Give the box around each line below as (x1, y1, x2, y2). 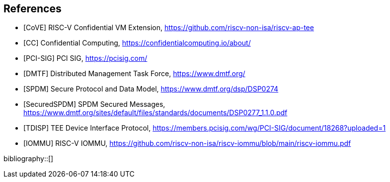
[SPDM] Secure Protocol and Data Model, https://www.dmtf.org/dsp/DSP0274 (23, 85, 279, 93)
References (3, 2, 62, 15)
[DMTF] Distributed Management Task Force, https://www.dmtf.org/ (23, 69, 245, 78)
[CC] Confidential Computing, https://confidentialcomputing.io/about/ (23, 39, 251, 47)
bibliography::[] (3, 154, 54, 163)
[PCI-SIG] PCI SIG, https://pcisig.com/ (23, 54, 148, 63)
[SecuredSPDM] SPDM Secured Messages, (23, 100, 165, 109)
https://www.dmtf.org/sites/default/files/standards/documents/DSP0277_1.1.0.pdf (23, 108, 288, 117)
